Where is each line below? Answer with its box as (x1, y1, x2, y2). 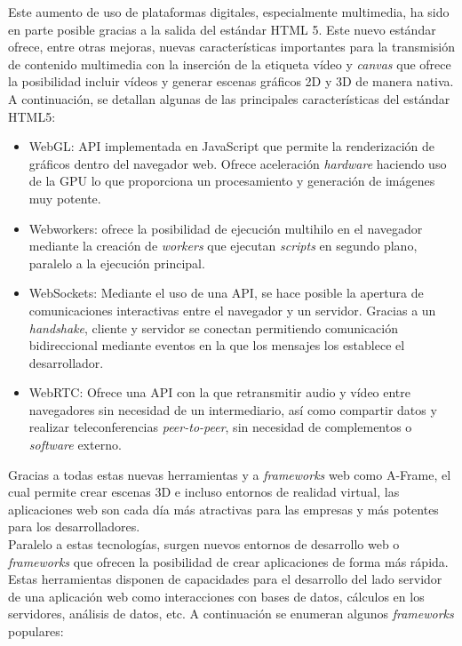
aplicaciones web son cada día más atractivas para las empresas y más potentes (8, 499, 439, 518)
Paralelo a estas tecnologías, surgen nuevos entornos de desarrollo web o (8, 535, 400, 554)
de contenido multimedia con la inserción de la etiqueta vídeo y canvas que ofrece (8, 54, 451, 73)
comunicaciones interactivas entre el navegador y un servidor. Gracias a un (28, 300, 436, 319)
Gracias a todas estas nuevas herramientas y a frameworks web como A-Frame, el (8, 465, 451, 483)
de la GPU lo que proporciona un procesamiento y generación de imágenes (28, 171, 435, 190)
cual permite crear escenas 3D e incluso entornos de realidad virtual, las (8, 483, 400, 501)
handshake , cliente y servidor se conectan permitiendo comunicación (28, 318, 399, 337)
